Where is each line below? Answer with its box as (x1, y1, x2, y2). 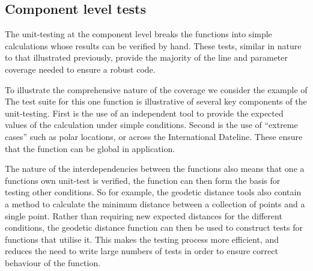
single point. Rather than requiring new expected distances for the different (5, 209, 282, 222)
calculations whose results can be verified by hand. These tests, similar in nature (5, 39, 302, 52)
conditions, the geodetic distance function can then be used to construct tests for (5, 221, 303, 234)
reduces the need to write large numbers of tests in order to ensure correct (5, 245, 278, 257)
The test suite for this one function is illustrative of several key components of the (5, 95, 307, 108)
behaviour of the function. (5, 256, 101, 269)
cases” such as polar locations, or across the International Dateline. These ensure (5, 130, 303, 142)
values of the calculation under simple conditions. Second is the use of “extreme (5, 118, 298, 131)
